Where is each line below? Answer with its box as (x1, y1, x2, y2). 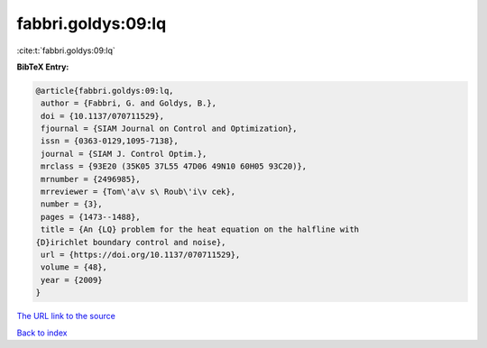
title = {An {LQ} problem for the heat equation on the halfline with (41, 224, 360, 234)
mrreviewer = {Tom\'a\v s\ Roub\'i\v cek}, (41, 187, 236, 197)
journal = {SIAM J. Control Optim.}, (41, 149, 207, 159)
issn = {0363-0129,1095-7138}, (41, 136, 179, 146)
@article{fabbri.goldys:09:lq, (35, 86, 175, 96)
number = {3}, (41, 199, 103, 209)
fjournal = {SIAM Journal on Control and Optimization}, (41, 124, 298, 134)
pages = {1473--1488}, (41, 212, 142, 222)
